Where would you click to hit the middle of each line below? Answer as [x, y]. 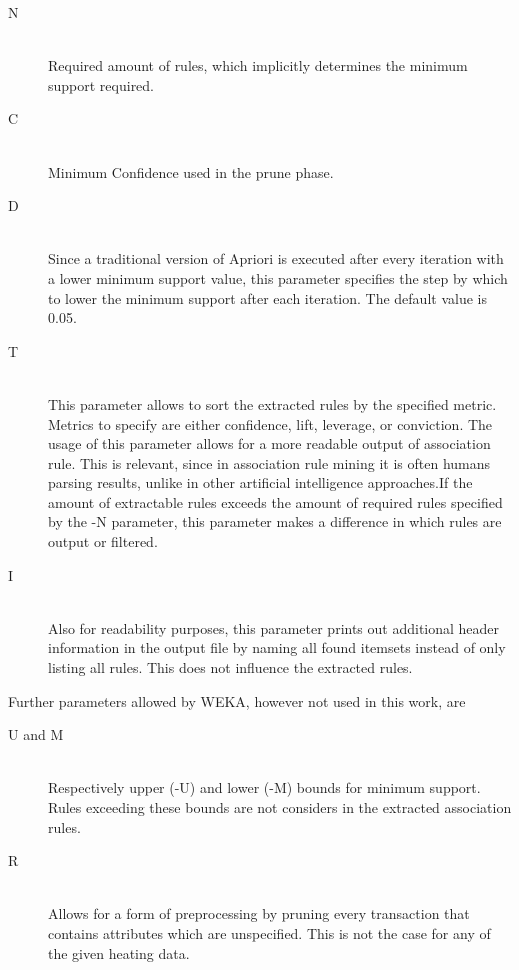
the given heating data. [119, 952]
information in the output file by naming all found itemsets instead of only [277, 647]
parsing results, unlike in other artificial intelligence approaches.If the [260, 482]
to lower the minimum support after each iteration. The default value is [267, 297]
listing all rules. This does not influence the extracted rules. [230, 667]
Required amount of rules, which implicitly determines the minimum [258, 65]
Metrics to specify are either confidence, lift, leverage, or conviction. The [270, 423]
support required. [101, 84]
